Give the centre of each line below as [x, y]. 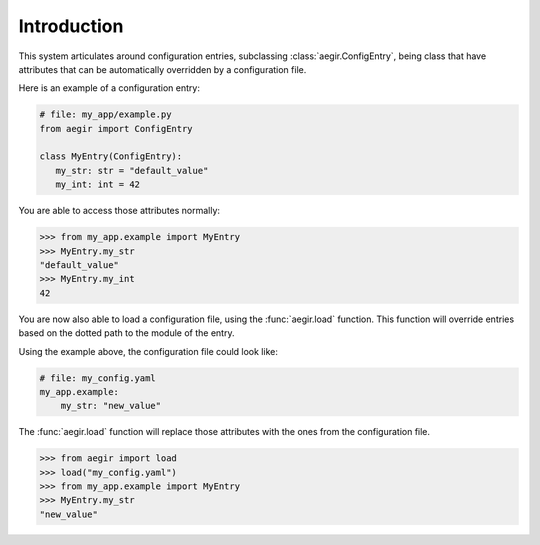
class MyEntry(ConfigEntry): [111, 156]
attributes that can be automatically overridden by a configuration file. [162, 69]
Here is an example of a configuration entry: [109, 88]
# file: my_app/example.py [105, 114]
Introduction [71, 26]
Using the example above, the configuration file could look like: [148, 351]
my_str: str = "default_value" [132, 170]
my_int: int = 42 [97, 184]
